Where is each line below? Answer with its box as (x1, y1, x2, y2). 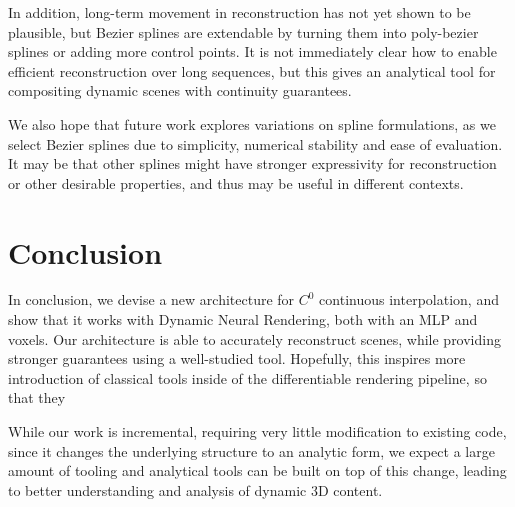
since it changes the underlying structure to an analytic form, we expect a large (8, 440, 495, 461)
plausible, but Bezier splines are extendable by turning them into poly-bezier (8, 21, 479, 42)
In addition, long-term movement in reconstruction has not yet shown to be (8, 2, 471, 22)
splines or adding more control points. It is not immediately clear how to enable (8, 41, 497, 62)
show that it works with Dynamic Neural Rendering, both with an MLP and (8, 309, 478, 330)
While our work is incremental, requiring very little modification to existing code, (8, 421, 507, 442)
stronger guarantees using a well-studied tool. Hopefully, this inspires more (8, 348, 466, 369)
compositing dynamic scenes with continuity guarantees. (8, 80, 352, 101)
